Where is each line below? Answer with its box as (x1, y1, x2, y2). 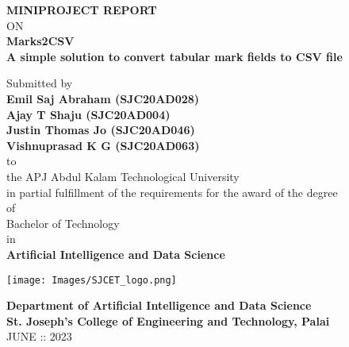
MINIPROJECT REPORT (6, 2, 157, 17)
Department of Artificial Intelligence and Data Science (6, 297, 312, 314)
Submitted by (6, 75, 73, 91)
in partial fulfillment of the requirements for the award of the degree (6, 183, 338, 200)
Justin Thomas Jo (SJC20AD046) (6, 121, 195, 138)
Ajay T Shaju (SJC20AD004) (6, 106, 171, 122)
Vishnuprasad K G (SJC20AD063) (6, 137, 200, 153)
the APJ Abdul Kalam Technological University (6, 168, 240, 184)
